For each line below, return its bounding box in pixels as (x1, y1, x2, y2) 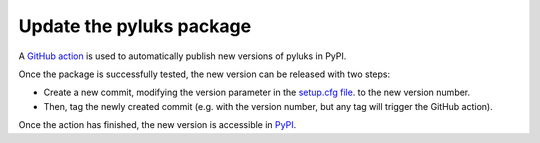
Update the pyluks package (18, 15, 252, 37)
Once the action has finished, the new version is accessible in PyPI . (18, 119, 297, 131)
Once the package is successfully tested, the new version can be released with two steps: (18, 68, 391, 80)
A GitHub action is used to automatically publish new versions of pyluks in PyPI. (18, 50, 347, 62)
